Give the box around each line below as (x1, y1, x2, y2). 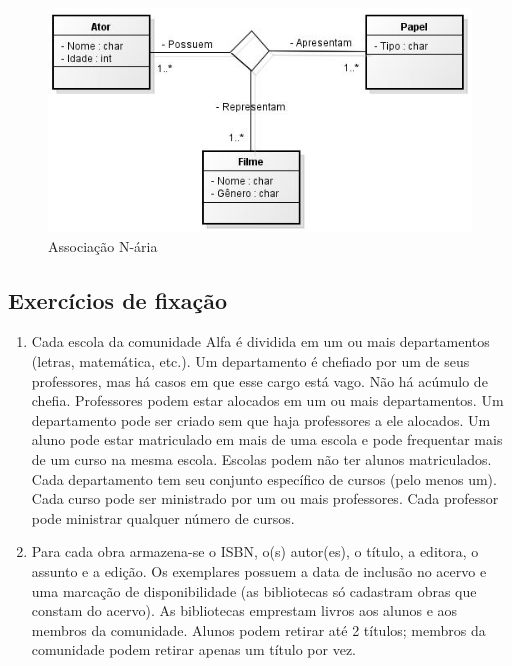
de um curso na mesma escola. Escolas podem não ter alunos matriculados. (31, 449, 492, 470)
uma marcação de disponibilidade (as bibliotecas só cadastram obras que (31, 580, 477, 601)
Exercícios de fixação (8, 284, 228, 315)
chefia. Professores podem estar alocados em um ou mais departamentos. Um (31, 390, 504, 411)
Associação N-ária (48, 235, 158, 256)
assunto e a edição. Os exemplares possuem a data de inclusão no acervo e (31, 561, 487, 581)
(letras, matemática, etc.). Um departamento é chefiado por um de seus (31, 351, 470, 372)
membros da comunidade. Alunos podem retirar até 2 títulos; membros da (31, 619, 486, 640)
